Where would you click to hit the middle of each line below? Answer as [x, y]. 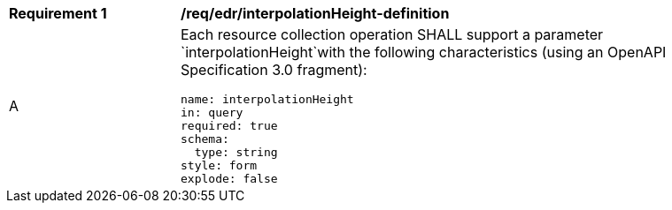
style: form [219, 165]
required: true [229, 126]
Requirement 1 [58, 13]
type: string [236, 152]
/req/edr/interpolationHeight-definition [315, 13]
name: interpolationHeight [267, 99]
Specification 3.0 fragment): [274, 70]
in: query [212, 112]
